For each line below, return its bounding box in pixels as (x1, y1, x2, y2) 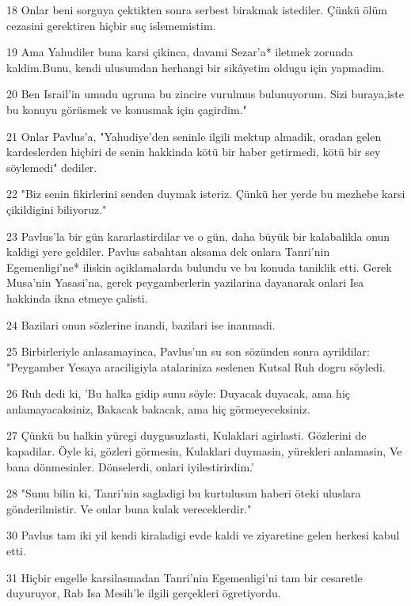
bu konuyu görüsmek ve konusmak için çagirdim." (6, 101, 247, 117)
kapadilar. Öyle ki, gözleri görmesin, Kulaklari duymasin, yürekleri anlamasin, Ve (6, 443, 402, 459)
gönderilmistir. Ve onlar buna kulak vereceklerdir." (6, 500, 252, 516)
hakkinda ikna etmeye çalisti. (6, 289, 148, 306)
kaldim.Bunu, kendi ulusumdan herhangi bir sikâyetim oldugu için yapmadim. (6, 59, 385, 75)
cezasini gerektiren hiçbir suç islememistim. (6, 17, 216, 33)
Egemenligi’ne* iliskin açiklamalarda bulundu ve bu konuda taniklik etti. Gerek (6, 258, 392, 275)
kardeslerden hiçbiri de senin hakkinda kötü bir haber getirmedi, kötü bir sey (6, 143, 381, 160)
